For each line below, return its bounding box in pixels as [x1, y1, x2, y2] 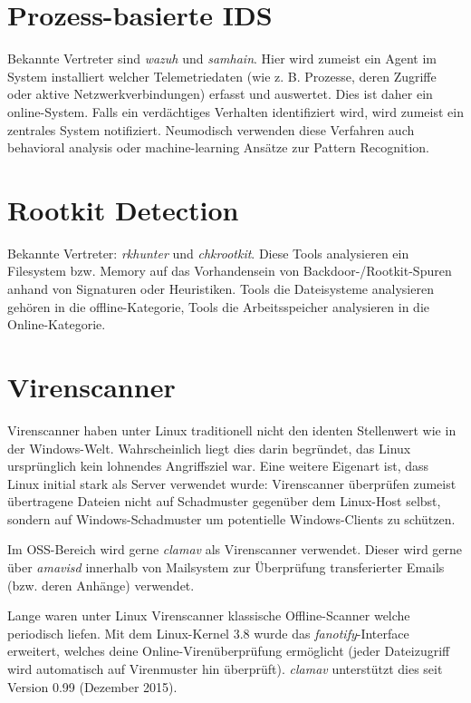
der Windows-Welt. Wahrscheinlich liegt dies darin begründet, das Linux [7, 438, 411, 457]
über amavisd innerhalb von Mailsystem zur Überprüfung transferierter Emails [7, 558, 445, 577]
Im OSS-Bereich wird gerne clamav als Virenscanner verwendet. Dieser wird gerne [7, 540, 463, 559]
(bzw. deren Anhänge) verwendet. [7, 575, 195, 594]
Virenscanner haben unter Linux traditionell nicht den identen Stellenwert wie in [7, 420, 457, 439]
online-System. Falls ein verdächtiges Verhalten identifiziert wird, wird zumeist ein [7, 102, 464, 121]
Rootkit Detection [7, 190, 239, 228]
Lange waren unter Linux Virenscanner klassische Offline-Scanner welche [7, 606, 410, 625]
